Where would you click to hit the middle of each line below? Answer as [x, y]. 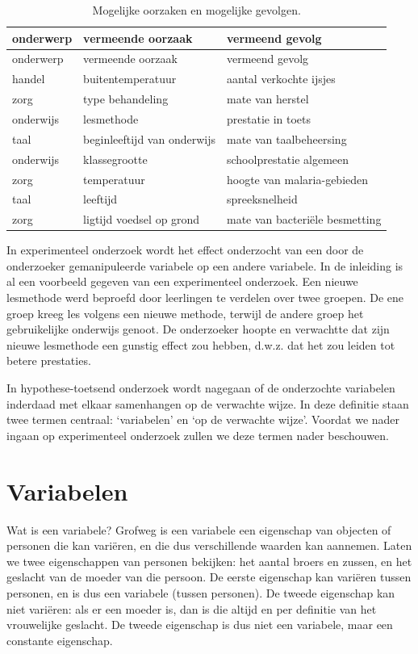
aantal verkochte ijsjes [281, 79]
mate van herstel [268, 99]
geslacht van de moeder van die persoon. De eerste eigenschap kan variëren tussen [209, 577]
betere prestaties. [49, 361]
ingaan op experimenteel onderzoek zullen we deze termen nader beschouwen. [198, 435]
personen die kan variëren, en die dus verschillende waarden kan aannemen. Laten [209, 545]
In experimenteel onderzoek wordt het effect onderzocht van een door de [185, 250]
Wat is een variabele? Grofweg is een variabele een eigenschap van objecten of [199, 529]
